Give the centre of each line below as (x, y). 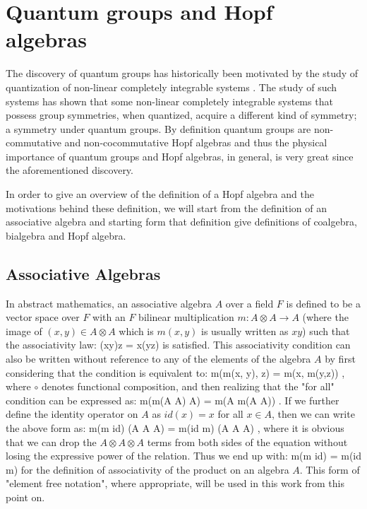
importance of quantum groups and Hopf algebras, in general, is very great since (180, 156)
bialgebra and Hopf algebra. (66, 235)
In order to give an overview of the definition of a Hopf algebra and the (160, 194)
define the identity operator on (72, 414)
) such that (326, 330)
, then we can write (313, 414)
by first (340, 359)
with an (109, 317)
